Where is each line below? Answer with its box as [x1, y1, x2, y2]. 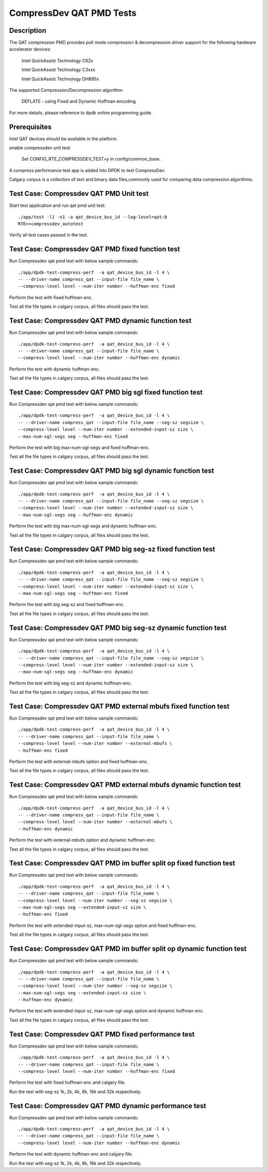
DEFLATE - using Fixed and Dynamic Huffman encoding [21, 98, 136, 104]
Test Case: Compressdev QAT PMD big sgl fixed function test [9, 388, 203, 396]
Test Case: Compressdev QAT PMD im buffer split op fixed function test [9, 859, 235, 867]
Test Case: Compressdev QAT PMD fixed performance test [9, 1030, 195, 1039]
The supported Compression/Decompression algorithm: [9, 87, 124, 93]
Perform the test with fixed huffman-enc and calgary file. [9, 1079, 126, 1086]
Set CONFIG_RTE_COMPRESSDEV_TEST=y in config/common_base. [21, 156, 161, 162]
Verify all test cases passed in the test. [9, 232, 89, 238]
